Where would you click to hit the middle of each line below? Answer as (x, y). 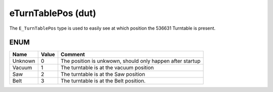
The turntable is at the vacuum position (107, 68)
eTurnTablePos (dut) (53, 13)
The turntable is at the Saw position (103, 74)
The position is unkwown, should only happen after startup (131, 61)
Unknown (24, 61)
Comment (73, 54)
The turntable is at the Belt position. (103, 81)
